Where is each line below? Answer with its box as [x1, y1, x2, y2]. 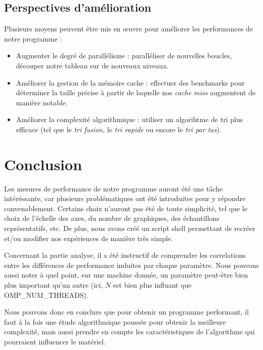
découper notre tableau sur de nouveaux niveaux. [16, 60, 169, 70]
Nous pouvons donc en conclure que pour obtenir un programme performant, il [4, 306, 249, 317]
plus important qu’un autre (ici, [4, 280, 103, 290]
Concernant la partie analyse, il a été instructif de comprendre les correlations [4, 250, 246, 260]
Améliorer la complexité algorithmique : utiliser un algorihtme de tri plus [16, 114, 243, 125]
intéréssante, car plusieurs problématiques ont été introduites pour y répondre [4, 193, 246, 204]
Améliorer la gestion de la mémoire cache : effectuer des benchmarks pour [16, 77, 245, 88]
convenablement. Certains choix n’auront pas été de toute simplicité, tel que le [4, 203, 247, 213]
